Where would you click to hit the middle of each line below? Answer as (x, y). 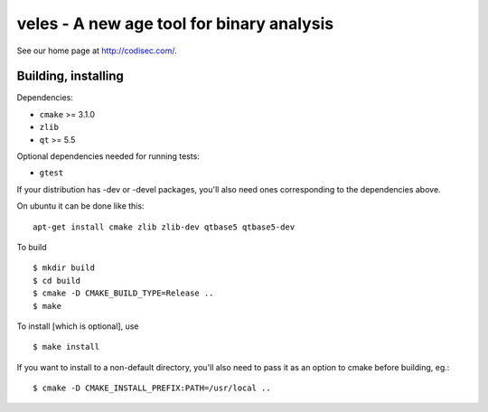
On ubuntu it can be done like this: (80, 206)
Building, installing (70, 76)
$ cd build (57, 281)
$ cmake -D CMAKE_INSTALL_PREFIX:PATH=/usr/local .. (152, 388)
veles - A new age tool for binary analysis (175, 23)
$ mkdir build (64, 268)
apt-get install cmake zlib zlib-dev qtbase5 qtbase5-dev (164, 227)
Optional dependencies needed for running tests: (108, 156)
